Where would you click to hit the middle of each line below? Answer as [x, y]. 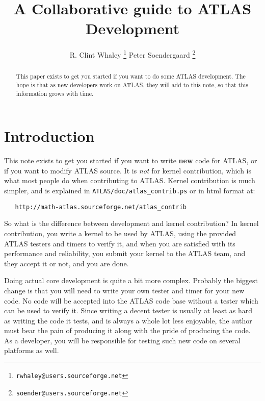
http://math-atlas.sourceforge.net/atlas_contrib [101, 207]
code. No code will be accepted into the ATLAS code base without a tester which [131, 300]
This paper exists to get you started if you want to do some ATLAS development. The [131, 76]
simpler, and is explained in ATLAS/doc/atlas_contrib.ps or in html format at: [130, 191]
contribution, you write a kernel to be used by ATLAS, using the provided [120, 233]
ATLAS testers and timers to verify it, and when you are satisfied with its [120, 243]
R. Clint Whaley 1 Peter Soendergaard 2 [132, 54]
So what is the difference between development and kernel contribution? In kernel [131, 223]
